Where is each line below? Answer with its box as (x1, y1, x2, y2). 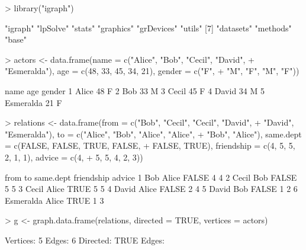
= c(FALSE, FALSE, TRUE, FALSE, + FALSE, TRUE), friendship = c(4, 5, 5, (5, 139, 295, 152)
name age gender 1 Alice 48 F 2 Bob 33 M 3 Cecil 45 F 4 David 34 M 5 (5, 84, 265, 97)
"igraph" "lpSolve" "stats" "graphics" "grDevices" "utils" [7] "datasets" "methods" (5, 21, 292, 34)
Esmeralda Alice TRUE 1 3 (5, 194, 104, 206)
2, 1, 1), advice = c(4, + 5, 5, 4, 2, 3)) (5, 150, 143, 163)
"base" (5, 33, 27, 46)
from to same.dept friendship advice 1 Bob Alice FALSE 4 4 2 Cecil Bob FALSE (5, 171, 297, 183)
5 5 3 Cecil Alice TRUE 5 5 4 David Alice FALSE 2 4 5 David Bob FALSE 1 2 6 (5, 182, 298, 195)
